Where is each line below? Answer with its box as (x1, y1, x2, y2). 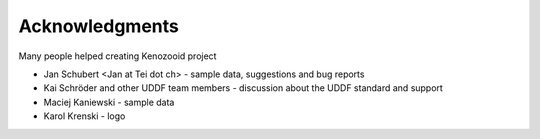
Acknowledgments (18, 15, 180, 37)
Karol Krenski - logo (43, 110, 126, 122)
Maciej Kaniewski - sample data (43, 96, 175, 108)
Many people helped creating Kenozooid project (18, 50, 217, 62)
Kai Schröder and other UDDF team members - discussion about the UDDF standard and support (43, 82, 444, 94)
